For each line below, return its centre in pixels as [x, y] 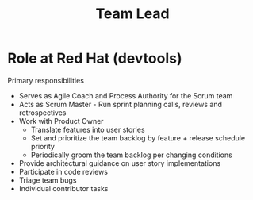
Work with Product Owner [61, 121]
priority [42, 146]
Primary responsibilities [46, 80]
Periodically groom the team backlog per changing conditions [132, 155]
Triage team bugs [48, 180]
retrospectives [42, 113]
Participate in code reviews [63, 171]
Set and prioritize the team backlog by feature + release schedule [138, 138]
